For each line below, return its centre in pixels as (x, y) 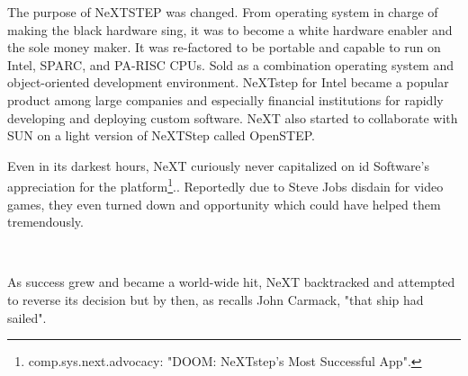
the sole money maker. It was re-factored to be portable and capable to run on (224, 47)
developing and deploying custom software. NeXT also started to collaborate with (233, 117)
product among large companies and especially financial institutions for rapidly (225, 99)
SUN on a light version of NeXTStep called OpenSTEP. (161, 135)
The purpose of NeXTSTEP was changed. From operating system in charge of (223, 12)
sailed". (27, 317)
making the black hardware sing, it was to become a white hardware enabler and (230, 29)
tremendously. (45, 222)
